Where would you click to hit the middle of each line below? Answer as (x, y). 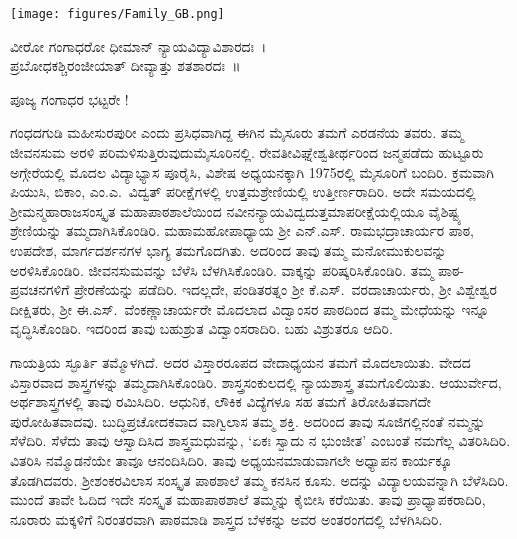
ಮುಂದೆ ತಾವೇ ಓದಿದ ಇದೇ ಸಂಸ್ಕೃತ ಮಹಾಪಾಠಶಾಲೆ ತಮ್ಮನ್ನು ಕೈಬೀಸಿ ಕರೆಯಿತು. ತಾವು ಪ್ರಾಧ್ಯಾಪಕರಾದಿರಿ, (248, 499)
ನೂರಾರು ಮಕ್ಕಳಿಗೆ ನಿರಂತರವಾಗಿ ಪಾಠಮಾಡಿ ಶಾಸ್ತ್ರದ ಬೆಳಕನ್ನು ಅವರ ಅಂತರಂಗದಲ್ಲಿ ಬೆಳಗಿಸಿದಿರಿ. (226, 518)
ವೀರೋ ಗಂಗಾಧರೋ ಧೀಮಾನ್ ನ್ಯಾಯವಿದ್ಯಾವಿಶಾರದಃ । (138, 45)
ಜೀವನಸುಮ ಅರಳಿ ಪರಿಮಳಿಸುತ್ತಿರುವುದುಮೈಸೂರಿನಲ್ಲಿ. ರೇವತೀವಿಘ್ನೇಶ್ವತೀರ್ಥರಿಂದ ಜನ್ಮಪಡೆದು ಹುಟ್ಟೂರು (247, 152)
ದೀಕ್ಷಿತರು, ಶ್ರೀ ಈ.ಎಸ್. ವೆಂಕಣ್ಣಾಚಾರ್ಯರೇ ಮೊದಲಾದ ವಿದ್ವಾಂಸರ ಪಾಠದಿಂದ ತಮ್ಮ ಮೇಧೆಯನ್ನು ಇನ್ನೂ (250, 308)
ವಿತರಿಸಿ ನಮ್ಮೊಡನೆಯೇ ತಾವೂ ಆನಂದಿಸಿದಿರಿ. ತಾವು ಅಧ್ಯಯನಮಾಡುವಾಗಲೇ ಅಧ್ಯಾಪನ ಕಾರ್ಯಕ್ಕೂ (231, 459)
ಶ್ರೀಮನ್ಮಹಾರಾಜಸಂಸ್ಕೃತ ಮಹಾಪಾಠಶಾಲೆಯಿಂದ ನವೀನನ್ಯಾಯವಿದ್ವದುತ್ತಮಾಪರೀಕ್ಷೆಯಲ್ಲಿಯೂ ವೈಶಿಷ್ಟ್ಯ (236, 210)
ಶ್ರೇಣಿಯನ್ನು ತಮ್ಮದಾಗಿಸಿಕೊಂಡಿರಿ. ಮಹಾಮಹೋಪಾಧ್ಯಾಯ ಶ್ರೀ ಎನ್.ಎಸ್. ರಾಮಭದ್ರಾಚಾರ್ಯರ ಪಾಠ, (242, 230)
